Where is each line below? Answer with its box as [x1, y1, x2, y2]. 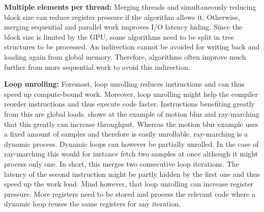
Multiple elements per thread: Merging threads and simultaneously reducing [4, 2, 256, 12]
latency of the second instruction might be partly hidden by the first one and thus [4, 168, 260, 179]
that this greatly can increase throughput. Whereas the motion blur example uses [4, 118, 258, 129]
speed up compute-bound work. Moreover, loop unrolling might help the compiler [4, 88, 258, 99]
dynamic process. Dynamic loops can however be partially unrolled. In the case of [4, 138, 259, 149]
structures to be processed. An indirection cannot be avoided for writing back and [4, 41, 260, 52]
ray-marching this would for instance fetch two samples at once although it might [4, 148, 258, 159]
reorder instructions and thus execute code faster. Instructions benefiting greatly [4, 98, 255, 109]
